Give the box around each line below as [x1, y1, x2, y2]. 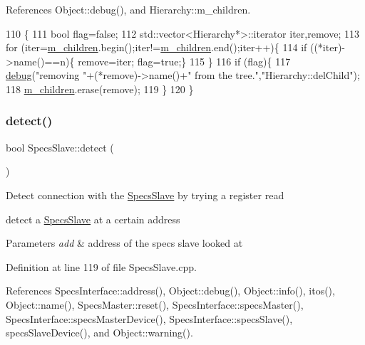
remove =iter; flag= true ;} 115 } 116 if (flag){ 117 [78, 53, 291, 68]
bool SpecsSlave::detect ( [6, 139, 114, 154]
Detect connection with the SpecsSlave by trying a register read [6, 187, 284, 202]
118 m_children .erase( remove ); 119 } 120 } [6, 81, 194, 96]
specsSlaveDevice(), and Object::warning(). [6, 325, 193, 340]
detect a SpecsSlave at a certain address [6, 211, 180, 226]
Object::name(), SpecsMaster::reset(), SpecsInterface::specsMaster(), [6, 297, 304, 312]
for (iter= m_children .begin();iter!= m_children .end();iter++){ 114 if [6, 40, 307, 55]
